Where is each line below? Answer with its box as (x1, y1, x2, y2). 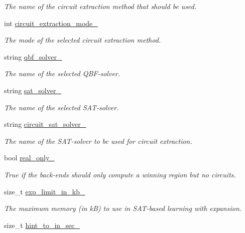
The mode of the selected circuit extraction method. (4, 35, 161, 45)
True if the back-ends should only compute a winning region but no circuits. (4, 169, 236, 179)
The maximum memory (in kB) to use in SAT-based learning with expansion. (4, 203, 242, 213)
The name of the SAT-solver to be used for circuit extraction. (4, 135, 192, 146)
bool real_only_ (4, 152, 55, 163)
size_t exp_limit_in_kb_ (4, 186, 85, 196)
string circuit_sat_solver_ (4, 119, 86, 129)
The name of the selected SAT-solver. (4, 102, 119, 112)
